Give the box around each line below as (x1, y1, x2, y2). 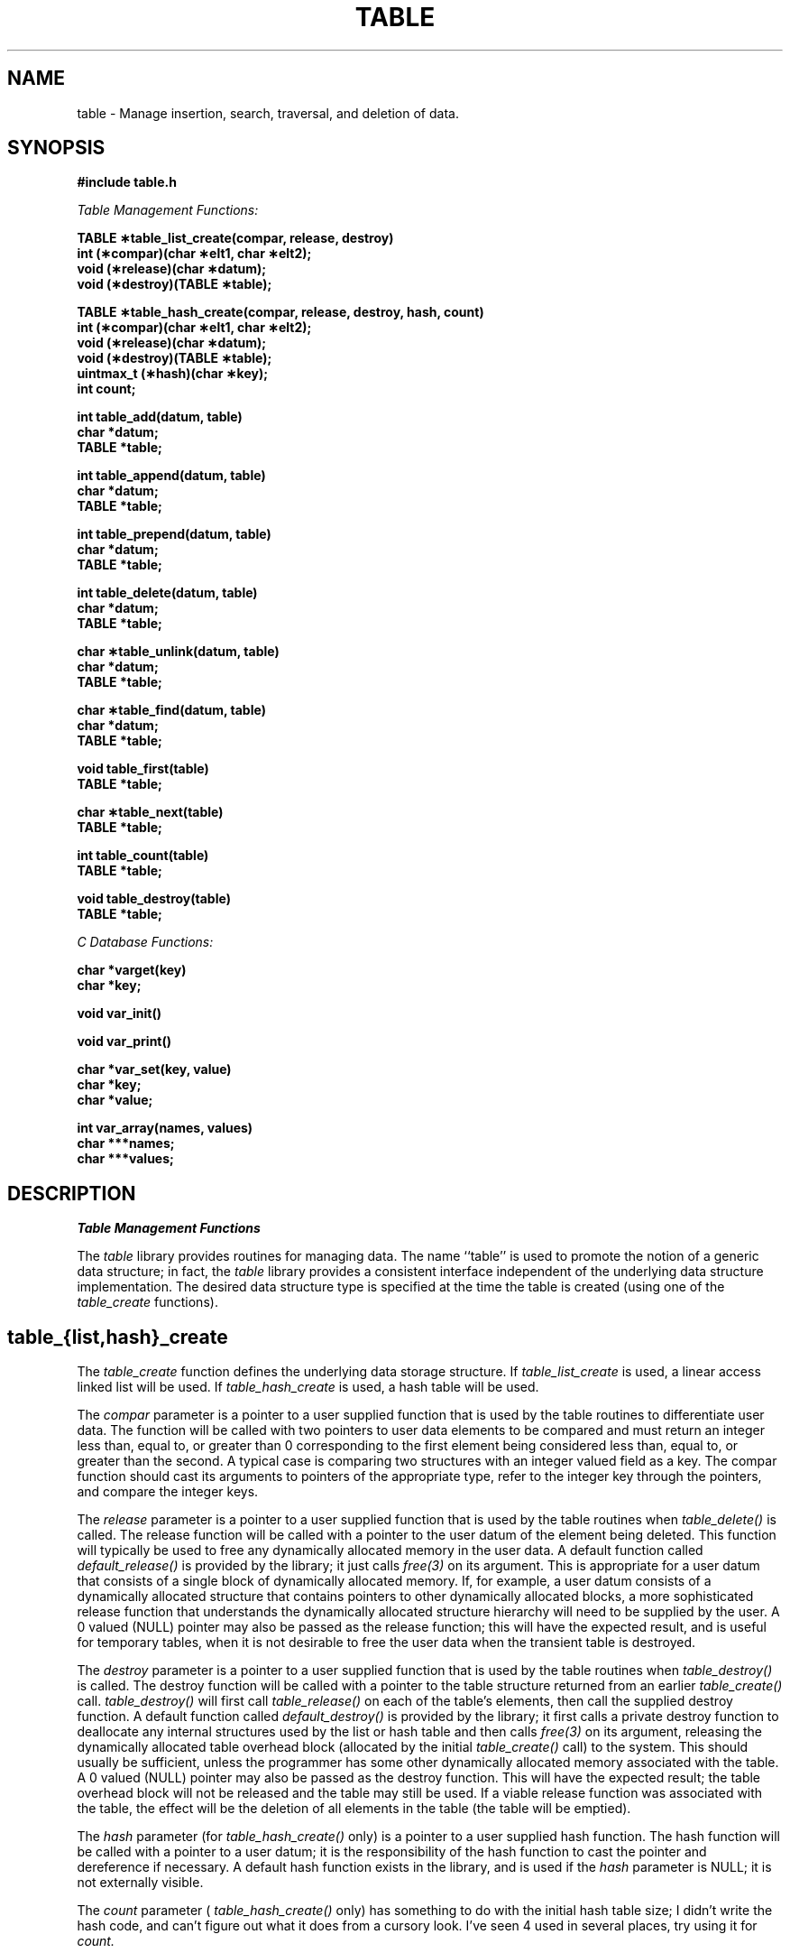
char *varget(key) (77, 962, 187, 978)
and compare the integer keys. (77, 1484, 259, 1500)
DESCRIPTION (7, 1181, 136, 1205)
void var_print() (77, 1033, 172, 1050)
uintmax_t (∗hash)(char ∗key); (77, 366, 268, 382)
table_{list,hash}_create (7, 1325, 228, 1348)
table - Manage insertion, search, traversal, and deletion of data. (77, 105, 459, 121)
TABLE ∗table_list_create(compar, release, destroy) (77, 230, 394, 246)
